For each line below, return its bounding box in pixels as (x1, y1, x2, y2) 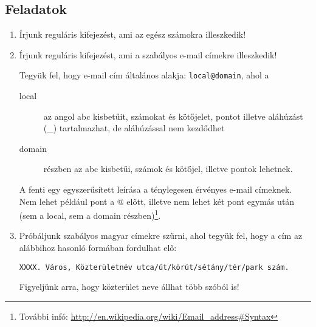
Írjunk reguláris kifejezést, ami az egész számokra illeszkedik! (19, 28, 246, 41)
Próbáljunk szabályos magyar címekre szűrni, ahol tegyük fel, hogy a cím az (19, 229, 303, 242)
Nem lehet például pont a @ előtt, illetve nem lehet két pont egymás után (19, 194, 295, 207)
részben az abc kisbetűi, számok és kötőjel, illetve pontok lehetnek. (43, 162, 293, 175)
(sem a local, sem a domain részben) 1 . (19, 207, 161, 221)
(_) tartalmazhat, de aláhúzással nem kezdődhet (43, 122, 225, 134)
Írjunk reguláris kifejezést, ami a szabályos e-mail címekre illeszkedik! (19, 48, 277, 61)
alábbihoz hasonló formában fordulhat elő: (19, 241, 177, 254)
